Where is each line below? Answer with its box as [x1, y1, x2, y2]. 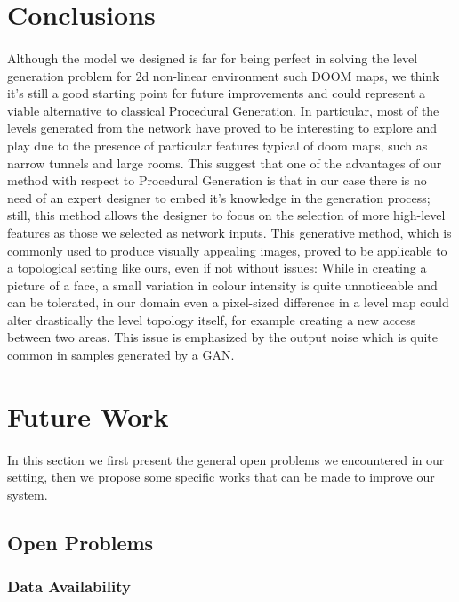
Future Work [7, 397, 169, 434]
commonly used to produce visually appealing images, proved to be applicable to [7, 240, 447, 259]
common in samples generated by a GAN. [7, 346, 235, 364]
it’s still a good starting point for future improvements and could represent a [7, 84, 426, 102]
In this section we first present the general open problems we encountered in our [7, 450, 445, 468]
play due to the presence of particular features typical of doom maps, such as [7, 135, 428, 154]
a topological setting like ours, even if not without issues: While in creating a [7, 258, 427, 277]
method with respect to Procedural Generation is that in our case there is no [7, 171, 427, 190]
